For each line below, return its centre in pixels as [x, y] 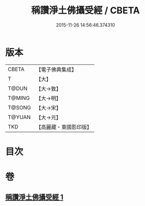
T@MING [19, 98]
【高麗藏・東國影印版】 [64, 127]
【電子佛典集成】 [56, 70]
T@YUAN [19, 117]
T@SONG [20, 107]
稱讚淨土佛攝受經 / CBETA [85, 10]
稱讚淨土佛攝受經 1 [34, 197]
